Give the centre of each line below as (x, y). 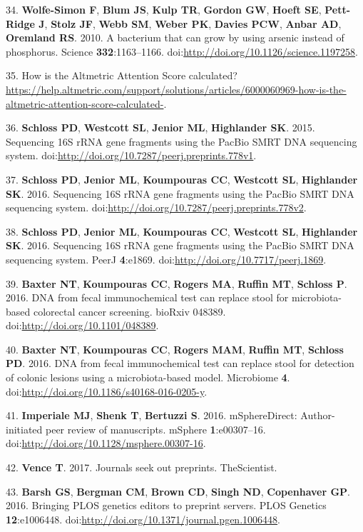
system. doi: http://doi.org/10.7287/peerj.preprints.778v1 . (131, 155)
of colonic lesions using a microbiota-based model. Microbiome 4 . (148, 377)
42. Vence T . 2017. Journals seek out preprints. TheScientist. (142, 467)
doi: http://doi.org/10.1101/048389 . (82, 325)
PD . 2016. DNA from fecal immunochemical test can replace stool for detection (180, 363)
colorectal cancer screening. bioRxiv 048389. (129, 311)
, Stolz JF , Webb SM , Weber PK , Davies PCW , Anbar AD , (193, 23)
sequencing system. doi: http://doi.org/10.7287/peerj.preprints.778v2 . (156, 207)
